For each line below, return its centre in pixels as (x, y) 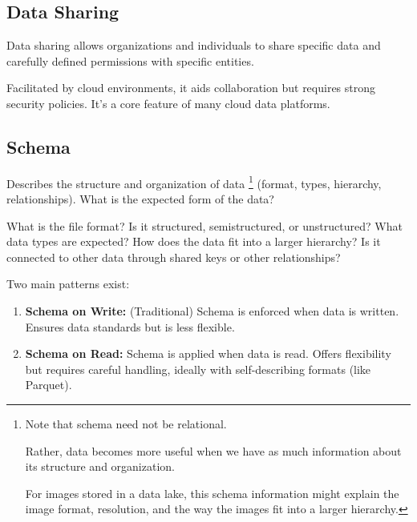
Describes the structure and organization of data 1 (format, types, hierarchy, (194, 182)
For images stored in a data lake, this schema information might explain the (212, 493)
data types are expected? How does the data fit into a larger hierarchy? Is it (194, 241)
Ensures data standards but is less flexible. (130, 326)
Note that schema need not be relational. (126, 423)
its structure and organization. (100, 466)
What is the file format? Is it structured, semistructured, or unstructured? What (204, 225)
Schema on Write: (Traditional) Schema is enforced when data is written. (212, 311)
